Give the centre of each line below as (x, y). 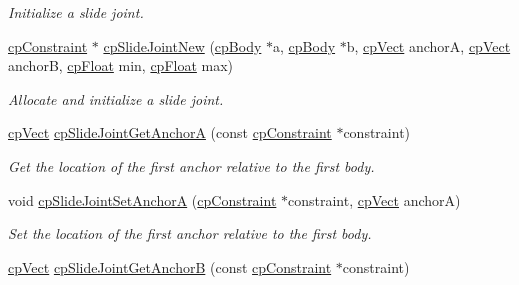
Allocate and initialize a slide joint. (116, 98)
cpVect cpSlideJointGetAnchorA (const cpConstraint (170, 132)
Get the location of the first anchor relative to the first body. (191, 165)
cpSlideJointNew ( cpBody (182, 45)
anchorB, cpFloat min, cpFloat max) (121, 65)
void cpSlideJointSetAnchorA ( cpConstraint (142, 199)
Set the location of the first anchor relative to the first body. (190, 233)
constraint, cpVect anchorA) (374, 199)
